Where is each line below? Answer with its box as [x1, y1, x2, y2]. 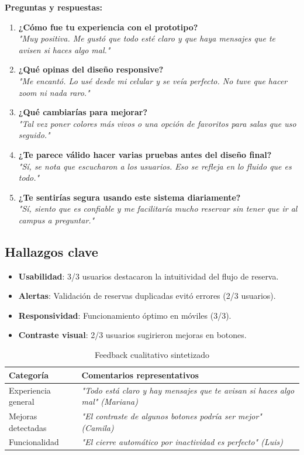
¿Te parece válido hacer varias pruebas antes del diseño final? [18, 148, 272, 160]
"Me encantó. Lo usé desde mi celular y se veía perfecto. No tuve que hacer [18, 74, 288, 87]
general [9, 395, 34, 408]
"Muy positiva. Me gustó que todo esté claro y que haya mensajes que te [18, 32, 276, 44]
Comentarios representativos [81, 368, 199, 381]
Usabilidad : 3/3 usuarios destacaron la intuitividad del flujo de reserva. [18, 270, 279, 282]
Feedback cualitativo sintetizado [95, 349, 209, 361]
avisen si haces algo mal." [18, 43, 110, 56]
